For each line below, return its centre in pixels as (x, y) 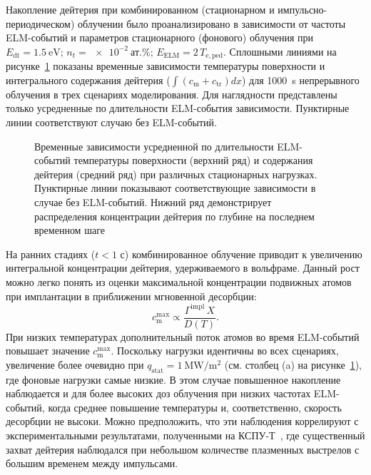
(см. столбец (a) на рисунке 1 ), (293, 364)
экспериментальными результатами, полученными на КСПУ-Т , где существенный (185, 435)
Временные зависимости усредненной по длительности (154, 146)
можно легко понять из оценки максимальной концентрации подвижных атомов (179, 281)
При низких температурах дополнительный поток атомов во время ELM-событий (183, 336)
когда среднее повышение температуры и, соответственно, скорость (195, 407)
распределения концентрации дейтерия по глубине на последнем (174, 216)
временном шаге (70, 230)
